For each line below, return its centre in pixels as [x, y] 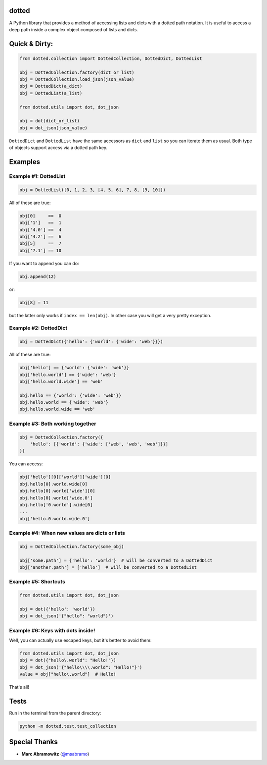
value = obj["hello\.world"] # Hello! [68, 674]
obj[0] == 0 [41, 216]
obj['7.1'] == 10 [41, 250]
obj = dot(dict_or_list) [50, 121]
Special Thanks [33, 742]
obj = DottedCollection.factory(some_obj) [72, 546]
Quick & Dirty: [31, 44]
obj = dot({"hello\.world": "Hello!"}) [68, 660]
